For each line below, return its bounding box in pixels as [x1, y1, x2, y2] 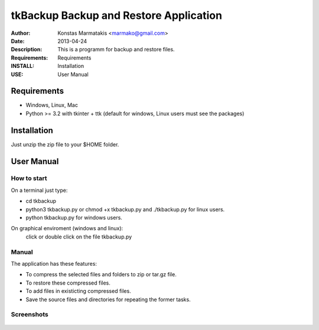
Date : [11, 37, 25, 44]
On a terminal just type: [11, 187, 68, 194]
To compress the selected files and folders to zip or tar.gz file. [25, 271, 177, 278]
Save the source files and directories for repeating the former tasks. [25, 296, 191, 303]
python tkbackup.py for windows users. [25, 214, 122, 221]
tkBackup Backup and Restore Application [11, 9, 223, 22]
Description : [11, 46, 43, 53]
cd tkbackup [25, 198, 56, 205]
